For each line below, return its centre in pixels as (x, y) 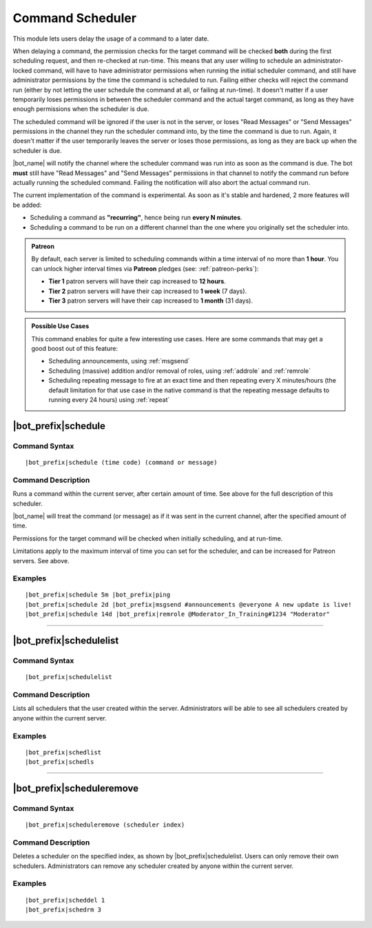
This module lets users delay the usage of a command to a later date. (111, 39)
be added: (27, 205)
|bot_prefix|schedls (60, 762)
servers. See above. (41, 561)
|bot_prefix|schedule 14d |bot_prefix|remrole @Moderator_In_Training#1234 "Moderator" (178, 614)
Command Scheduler (75, 18)
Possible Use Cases (60, 326)
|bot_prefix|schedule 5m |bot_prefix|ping (98, 595)
